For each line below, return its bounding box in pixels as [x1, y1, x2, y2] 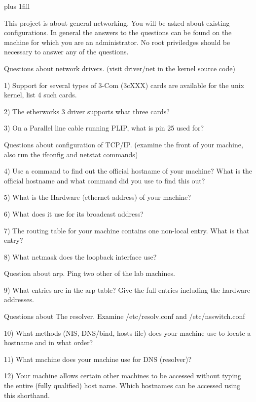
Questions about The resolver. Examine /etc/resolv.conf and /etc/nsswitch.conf [4, 311, 245, 321]
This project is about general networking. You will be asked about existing [4, 17, 230, 28]
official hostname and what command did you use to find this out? [4, 175, 205, 185]
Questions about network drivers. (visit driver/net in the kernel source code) [4, 63, 235, 73]
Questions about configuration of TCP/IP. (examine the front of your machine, [4, 139, 243, 149]
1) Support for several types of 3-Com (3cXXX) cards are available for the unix [4, 80, 244, 90]
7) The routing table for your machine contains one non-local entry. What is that [4, 225, 250, 235]
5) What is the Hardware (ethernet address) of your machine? [4, 192, 191, 202]
